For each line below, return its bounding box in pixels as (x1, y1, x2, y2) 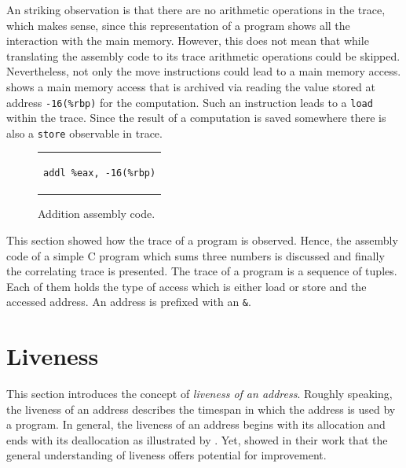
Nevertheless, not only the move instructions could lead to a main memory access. (6, 63, 401, 79)
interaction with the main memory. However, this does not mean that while (6, 32, 369, 49)
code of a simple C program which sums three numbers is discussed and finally (6, 247, 385, 263)
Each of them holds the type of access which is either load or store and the (6, 278, 367, 294)
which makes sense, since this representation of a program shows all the (6, 17, 350, 33)
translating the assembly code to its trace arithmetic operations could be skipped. (6, 47, 401, 64)
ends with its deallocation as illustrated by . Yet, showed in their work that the (6, 431, 388, 448)
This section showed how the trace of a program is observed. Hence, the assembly (6, 231, 398, 248)
